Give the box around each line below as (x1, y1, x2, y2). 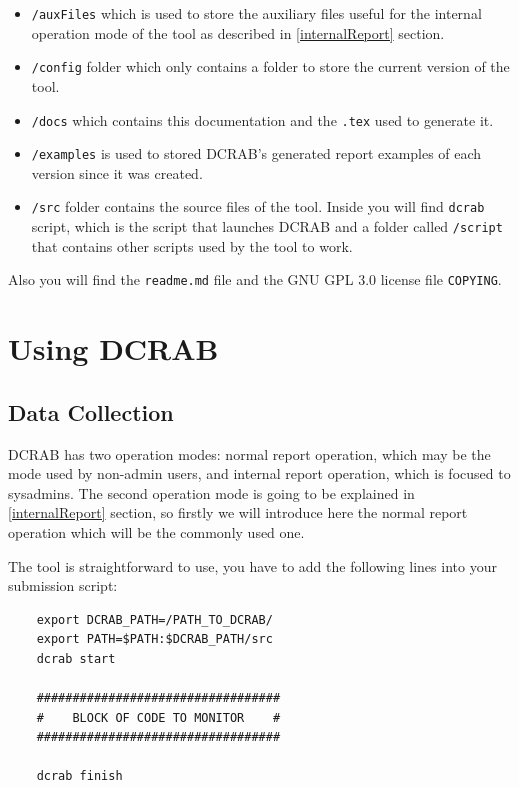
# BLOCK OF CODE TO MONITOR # (36, 710, 281, 725)
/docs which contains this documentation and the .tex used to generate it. (31, 109, 494, 130)
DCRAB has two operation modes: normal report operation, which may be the (8, 443, 491, 464)
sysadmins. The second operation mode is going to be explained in (8, 482, 415, 503)
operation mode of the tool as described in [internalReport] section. (31, 22, 445, 43)
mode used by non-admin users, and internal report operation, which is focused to (8, 463, 511, 484)
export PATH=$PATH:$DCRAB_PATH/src (36, 632, 273, 647)
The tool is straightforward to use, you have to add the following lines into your (8, 555, 497, 576)
